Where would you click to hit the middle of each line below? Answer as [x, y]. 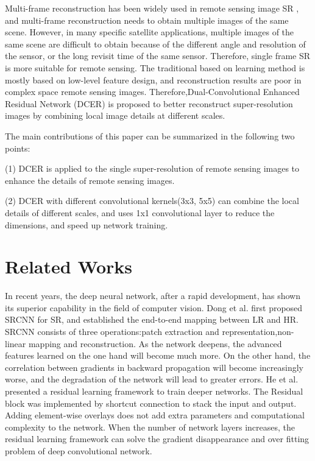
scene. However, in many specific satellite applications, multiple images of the [150, 32]
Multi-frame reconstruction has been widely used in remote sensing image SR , [152, 8]
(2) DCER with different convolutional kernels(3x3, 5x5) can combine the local [152, 201]
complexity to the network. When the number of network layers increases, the [150, 427]
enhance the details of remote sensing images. [90, 180]
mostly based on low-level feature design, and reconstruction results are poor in [153, 79]
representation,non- [258, 331]
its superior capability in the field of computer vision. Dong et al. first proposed [154, 307]
